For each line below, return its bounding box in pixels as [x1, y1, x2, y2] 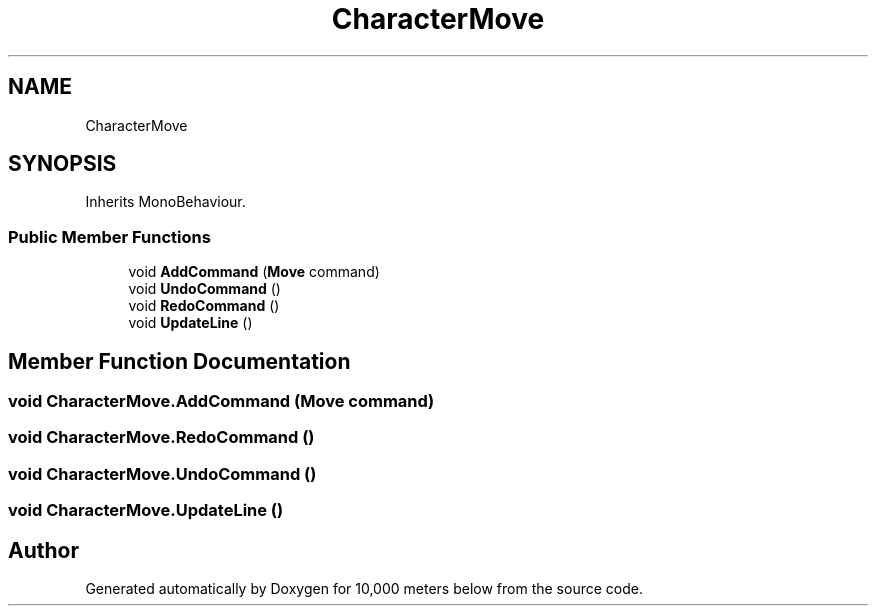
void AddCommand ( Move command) [128, 263, 380, 281]
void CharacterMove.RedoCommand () [8, 427, 315, 448]
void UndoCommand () [128, 280, 281, 298]
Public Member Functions [8, 226, 211, 247]
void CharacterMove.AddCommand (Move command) [8, 391, 435, 412]
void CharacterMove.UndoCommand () [8, 463, 317, 484]
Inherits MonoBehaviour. [85, 193, 246, 211]
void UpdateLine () [128, 314, 253, 332]
